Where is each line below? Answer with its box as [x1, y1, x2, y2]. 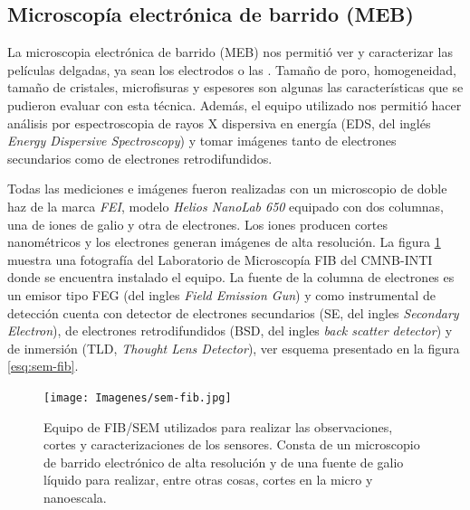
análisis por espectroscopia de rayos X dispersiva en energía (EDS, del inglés [7, 113, 431, 132]
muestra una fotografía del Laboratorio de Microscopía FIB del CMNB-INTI [7, 250, 433, 269]
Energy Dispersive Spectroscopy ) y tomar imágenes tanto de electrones [7, 131, 397, 150]
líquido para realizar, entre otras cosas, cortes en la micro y [43, 470, 373, 489]
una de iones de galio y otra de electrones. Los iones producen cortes [7, 214, 388, 233]
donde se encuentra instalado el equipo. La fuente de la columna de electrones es [7, 268, 455, 287]
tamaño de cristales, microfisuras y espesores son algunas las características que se [7, 78, 464, 97]
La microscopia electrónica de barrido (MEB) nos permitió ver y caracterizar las [7, 42, 453, 61]
